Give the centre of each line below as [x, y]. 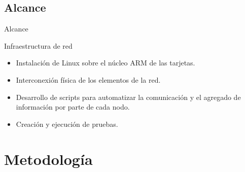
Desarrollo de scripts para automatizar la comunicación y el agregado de [128, 97]
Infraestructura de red [38, 45]
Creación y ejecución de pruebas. [67, 124]
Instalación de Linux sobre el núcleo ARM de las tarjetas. [106, 63]
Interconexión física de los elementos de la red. [88, 79]
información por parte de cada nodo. [73, 107]
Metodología [48, 159]
